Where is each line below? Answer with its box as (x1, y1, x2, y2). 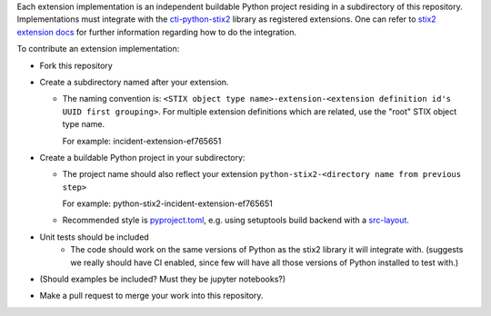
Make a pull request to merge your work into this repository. (39, 291, 264, 301)
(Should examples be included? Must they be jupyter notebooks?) (39, 273, 286, 285)
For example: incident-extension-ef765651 (62, 135, 222, 146)
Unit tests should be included (39, 232, 149, 242)
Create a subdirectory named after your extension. (39, 76, 229, 87)
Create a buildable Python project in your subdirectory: (39, 152, 245, 163)
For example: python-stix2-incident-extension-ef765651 (62, 198, 273, 209)
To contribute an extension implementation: (16, 44, 180, 54)
